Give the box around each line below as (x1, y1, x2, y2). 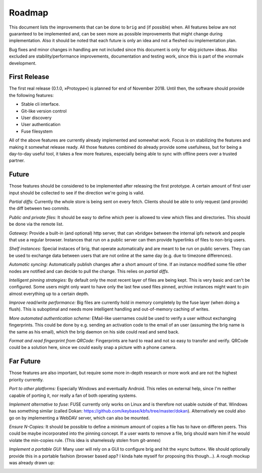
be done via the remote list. (9, 221, 64, 227)
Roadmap (9, 7, 49, 18)
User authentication (21, 122, 61, 127)
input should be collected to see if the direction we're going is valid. (9, 189, 145, 196)
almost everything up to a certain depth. (9, 291, 89, 297)
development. (9, 60, 36, 66)
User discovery (21, 114, 52, 121)
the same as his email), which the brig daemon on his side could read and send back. (9, 329, 180, 334)
